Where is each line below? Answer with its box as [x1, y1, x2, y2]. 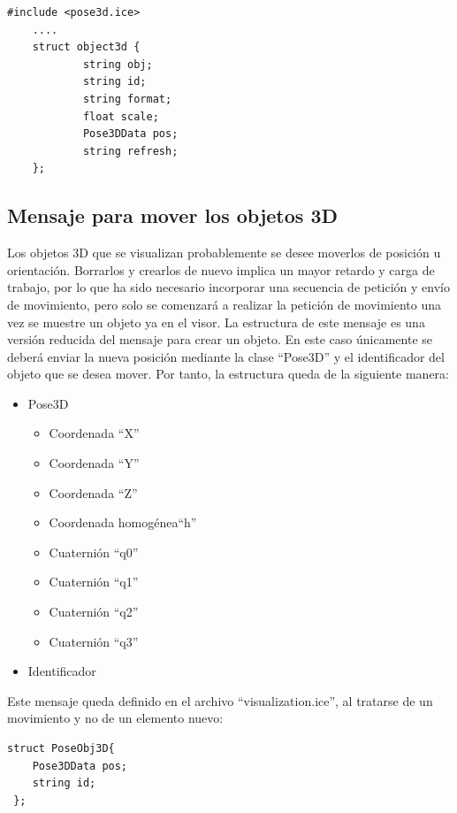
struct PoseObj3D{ [7, 742, 115, 755]
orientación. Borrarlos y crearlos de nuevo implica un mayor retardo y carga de [7, 260, 435, 279]
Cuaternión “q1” [49, 572, 139, 591]
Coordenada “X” [49, 424, 140, 442]
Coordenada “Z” [49, 483, 138, 502]
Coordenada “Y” [49, 454, 140, 472]
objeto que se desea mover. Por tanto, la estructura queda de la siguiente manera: [7, 364, 449, 383]
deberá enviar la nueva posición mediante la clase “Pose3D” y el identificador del [7, 347, 445, 365]
